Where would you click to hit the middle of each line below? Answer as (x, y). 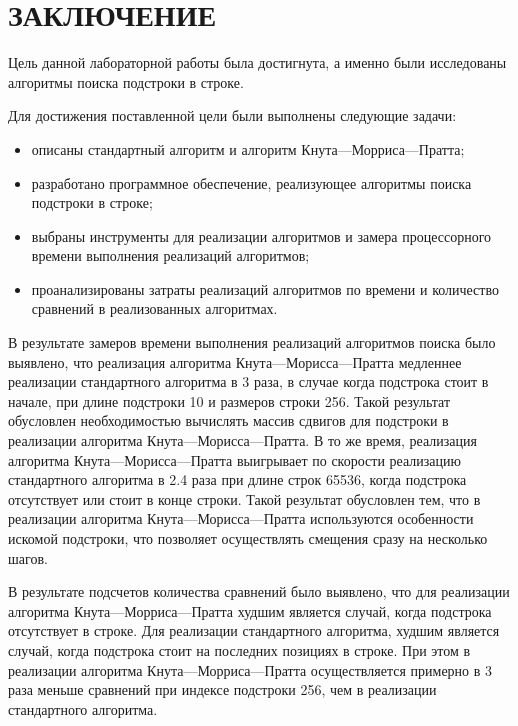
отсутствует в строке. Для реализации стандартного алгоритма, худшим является (254, 630)
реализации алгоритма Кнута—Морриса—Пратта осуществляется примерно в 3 (250, 669)
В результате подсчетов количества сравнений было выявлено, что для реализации (259, 591)
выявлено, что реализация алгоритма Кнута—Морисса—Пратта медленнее (235, 361)
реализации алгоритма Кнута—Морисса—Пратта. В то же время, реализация (242, 440)
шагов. (28, 557)
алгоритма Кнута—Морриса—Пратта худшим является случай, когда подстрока (250, 610)
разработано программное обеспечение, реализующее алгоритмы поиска (251, 182)
